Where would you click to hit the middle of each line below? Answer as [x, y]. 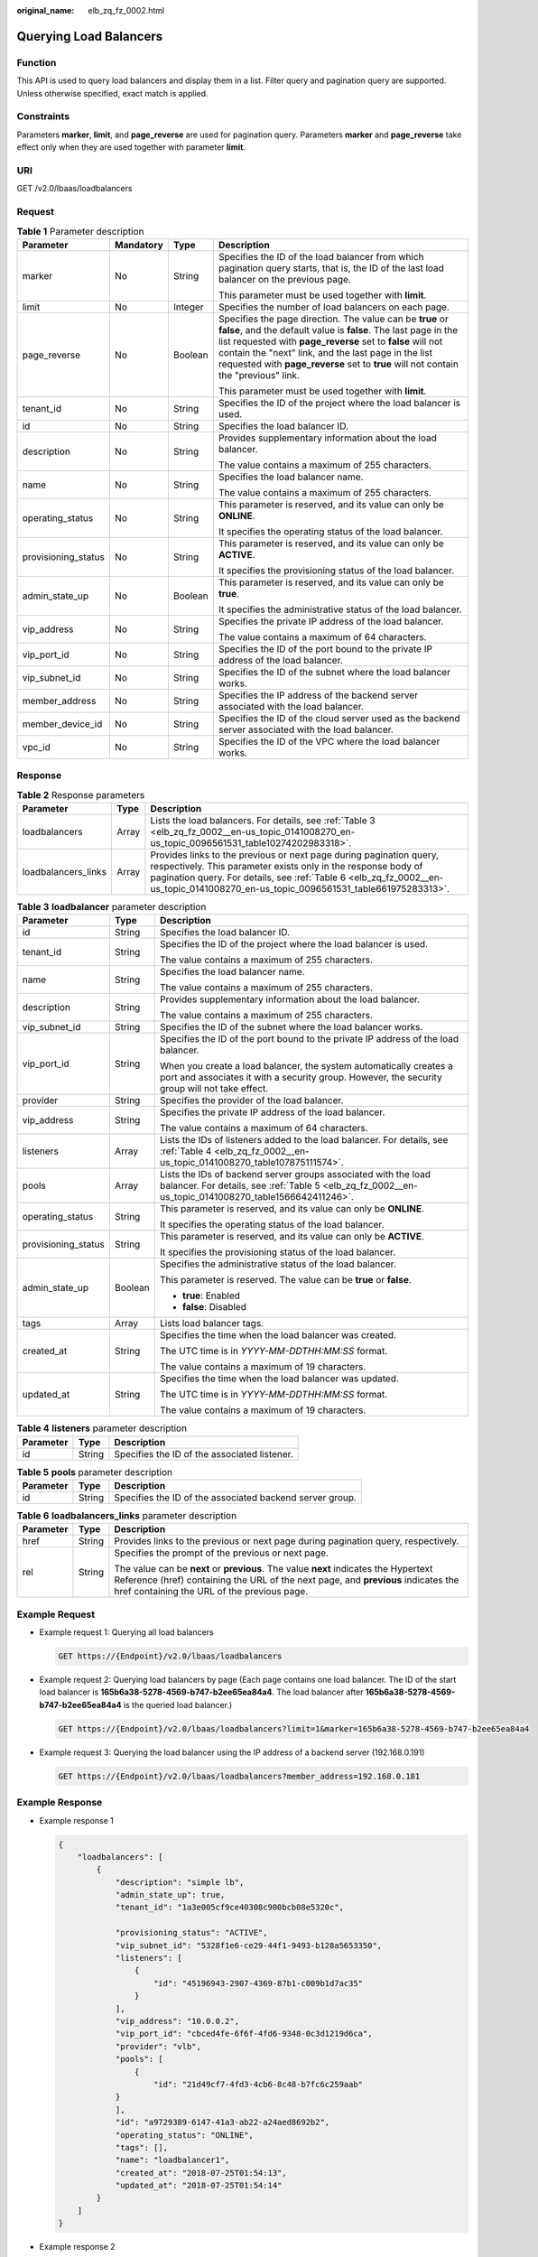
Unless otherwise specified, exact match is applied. [112, 93]
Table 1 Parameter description [80, 231]
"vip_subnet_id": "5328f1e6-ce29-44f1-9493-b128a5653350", [249, 1945]
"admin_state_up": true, [170, 1895]
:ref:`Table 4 [186, 1151]
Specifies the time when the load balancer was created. [278, 1335]
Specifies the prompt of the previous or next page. [222, 1553]
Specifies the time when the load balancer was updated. [279, 1379]
